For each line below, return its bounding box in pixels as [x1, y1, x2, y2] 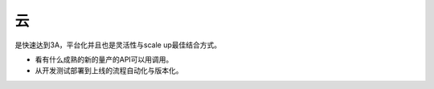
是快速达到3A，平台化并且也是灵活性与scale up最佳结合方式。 [14, 40, 222, 50]
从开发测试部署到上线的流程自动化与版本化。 [35, 66, 183, 75]
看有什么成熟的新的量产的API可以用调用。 [35, 55, 174, 64]
